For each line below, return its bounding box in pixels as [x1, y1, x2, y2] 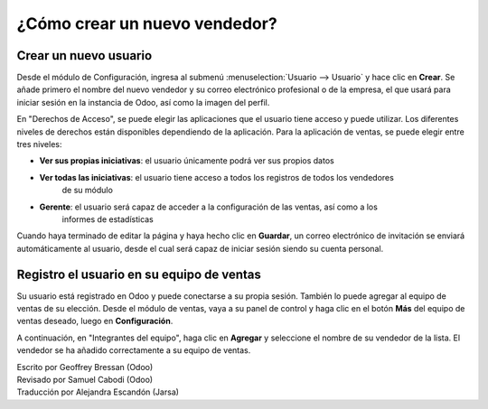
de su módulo [61, 185, 113, 196]
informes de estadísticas [61, 213, 154, 225]
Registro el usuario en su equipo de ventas [16, 266, 262, 282]
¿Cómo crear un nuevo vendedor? [16, 14, 277, 33]
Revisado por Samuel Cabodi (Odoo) [16, 375, 154, 385]
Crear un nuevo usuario [16, 48, 153, 63]
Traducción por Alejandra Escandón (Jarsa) [16, 386, 180, 397]
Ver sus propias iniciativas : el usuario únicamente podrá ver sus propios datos [39, 155, 334, 166]
